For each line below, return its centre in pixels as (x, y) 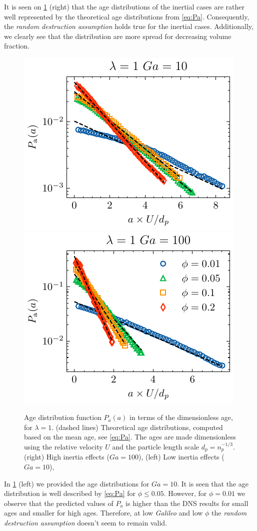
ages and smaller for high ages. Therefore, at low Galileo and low (103, 513)
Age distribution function (63, 417)
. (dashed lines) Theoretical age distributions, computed (137, 427)
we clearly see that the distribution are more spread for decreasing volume (118, 36)
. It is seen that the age (213, 483)
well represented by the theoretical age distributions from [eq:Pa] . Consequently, (127, 16)
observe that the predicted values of (59, 503)
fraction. (17, 46)
